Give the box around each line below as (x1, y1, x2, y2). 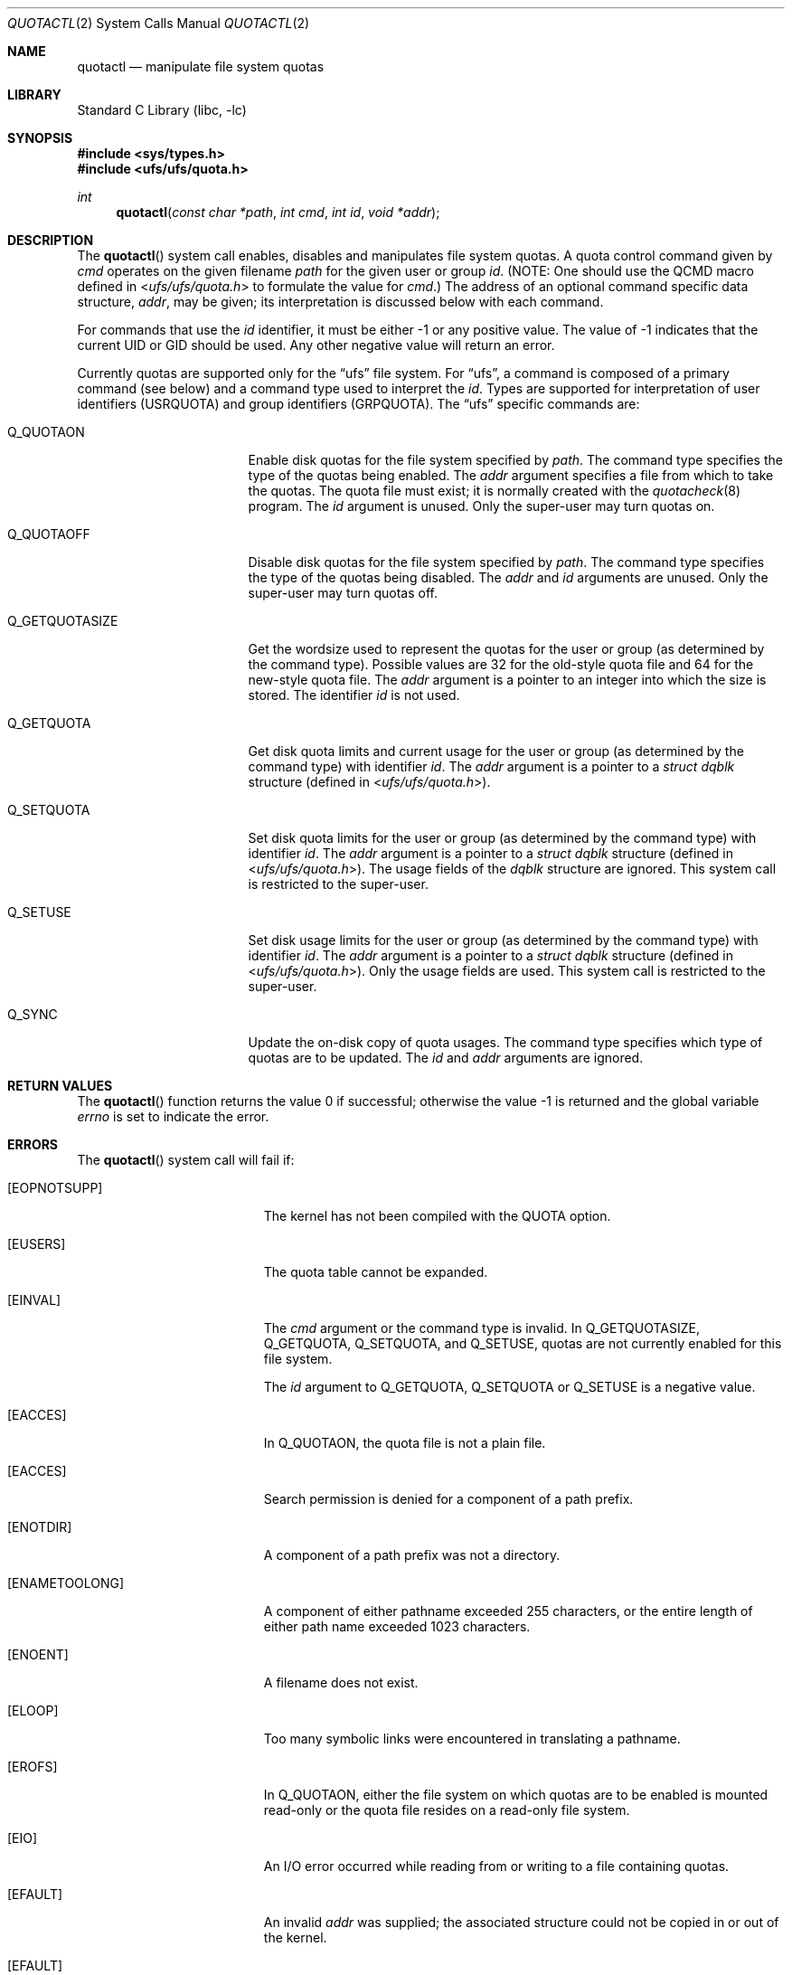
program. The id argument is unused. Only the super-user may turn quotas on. (248, 498, 715, 514)
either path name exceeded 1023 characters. (263, 1619, 531, 1634)
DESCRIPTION (7, 232, 94, 248)
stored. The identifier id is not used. (248, 687, 460, 703)
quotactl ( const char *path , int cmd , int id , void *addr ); (116, 204, 440, 220)
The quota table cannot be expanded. (263, 1264, 488, 1280)
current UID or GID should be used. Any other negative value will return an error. (77, 337, 555, 353)
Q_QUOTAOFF (7, 526, 90, 542)
